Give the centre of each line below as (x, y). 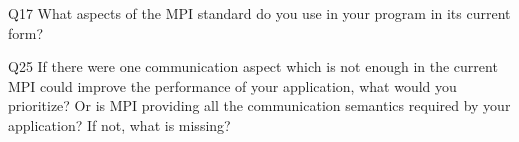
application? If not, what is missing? (119, 124)
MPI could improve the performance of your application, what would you (232, 85)
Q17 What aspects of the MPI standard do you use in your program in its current (259, 13)
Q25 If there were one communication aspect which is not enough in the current (253, 66)
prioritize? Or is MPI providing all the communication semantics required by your (259, 105)
